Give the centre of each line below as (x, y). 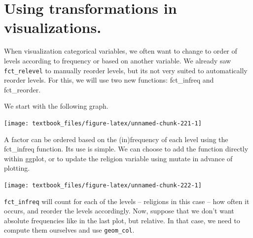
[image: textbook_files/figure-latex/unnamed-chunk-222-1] (103, 185)
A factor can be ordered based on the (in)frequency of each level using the (116, 139)
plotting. (17, 168)
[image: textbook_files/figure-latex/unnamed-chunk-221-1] (103, 123)
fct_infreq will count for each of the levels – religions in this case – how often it (127, 201)
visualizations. (53, 27)
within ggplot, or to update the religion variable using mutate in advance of (118, 158)
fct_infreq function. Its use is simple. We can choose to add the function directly (126, 149)
